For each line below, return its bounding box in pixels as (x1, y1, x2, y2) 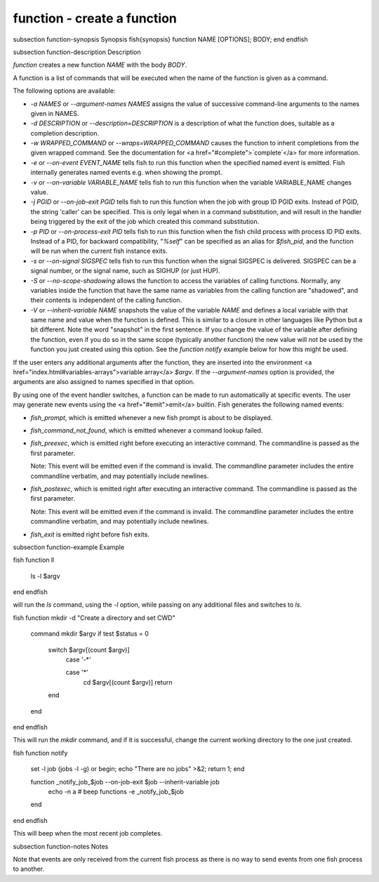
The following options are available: (13, 86, 116, 95)
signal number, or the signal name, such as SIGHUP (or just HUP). (30, 267, 220, 275)
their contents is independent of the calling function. (30, 296, 182, 305)
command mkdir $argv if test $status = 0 (30, 629, 149, 638)
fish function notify (13, 749, 68, 757)
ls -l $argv (30, 572, 60, 580)
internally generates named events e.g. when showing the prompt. (30, 169, 222, 177)
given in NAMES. (30, 109, 79, 117)
